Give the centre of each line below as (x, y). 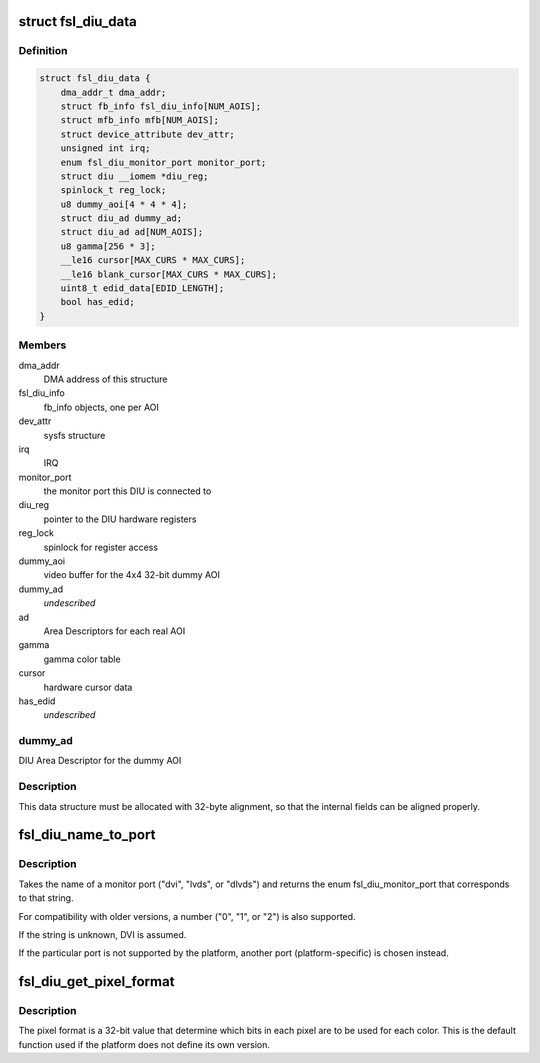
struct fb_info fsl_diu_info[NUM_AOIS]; (161, 106)
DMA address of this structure (105, 379)
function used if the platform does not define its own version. (144, 1044)
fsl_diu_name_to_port (87, 835)
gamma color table (82, 659)
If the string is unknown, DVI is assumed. (102, 934)
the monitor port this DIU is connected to (127, 491)
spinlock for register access (101, 547)
